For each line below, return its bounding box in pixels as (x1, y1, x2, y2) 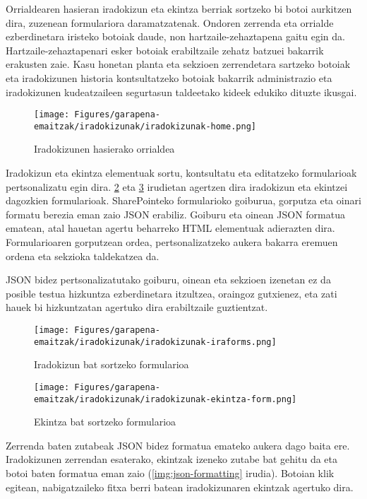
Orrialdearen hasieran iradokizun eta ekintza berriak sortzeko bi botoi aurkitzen (6, 1, 352, 16)
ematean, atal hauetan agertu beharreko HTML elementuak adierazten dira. (6, 221, 335, 235)
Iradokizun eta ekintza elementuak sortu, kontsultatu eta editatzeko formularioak (6, 165, 357, 180)
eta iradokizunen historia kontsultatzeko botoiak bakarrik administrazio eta (6, 70, 332, 85)
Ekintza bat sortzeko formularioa (34, 414, 176, 429)
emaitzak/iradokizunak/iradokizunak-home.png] (34, 121, 256, 131)
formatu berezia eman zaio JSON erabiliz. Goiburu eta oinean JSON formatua (6, 206, 345, 221)
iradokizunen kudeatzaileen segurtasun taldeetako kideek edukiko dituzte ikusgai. (6, 84, 357, 99)
